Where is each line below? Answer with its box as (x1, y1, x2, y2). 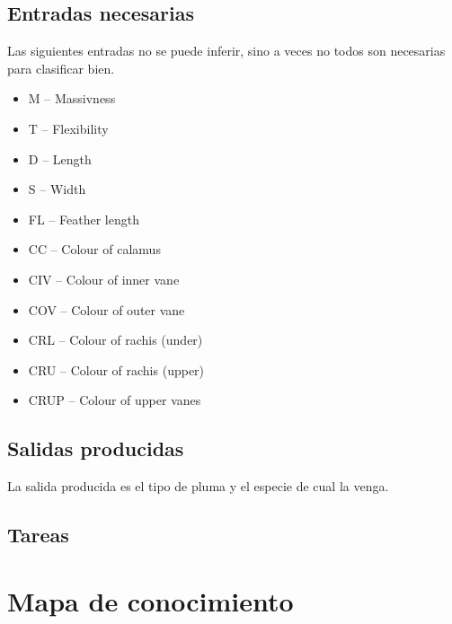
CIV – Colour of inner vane (28, 269, 180, 288)
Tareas (7, 521, 69, 549)
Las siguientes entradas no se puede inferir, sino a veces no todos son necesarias (7, 41, 446, 60)
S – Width (28, 180, 86, 198)
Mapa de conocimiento (7, 582, 294, 619)
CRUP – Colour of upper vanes (28, 391, 201, 409)
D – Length (28, 149, 92, 168)
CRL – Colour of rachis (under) (28, 330, 203, 349)
